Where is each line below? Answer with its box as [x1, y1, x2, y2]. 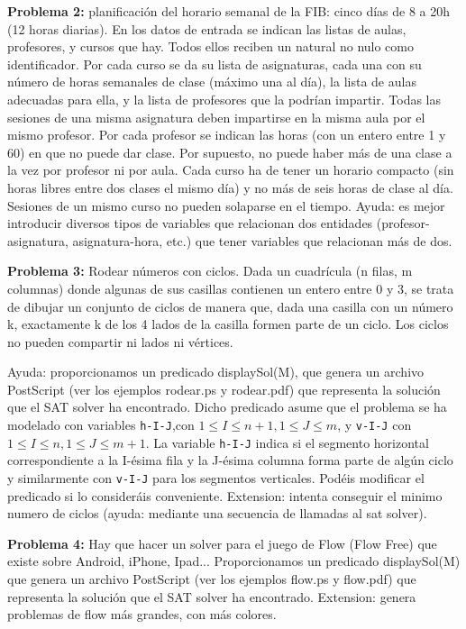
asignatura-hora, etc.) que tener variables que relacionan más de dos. [72, 231, 452, 250]
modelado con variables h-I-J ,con [7, 415, 195, 434]
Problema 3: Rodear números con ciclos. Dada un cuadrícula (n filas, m [7, 261, 413, 280]
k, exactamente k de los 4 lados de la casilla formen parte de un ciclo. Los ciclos [7, 314, 449, 333]
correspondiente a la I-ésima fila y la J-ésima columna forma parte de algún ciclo [7, 451, 453, 469]
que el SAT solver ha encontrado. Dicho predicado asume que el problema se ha [7, 397, 447, 416]
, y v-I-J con [337, 415, 412, 434]
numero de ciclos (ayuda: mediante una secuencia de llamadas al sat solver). [7, 504, 427, 523]
